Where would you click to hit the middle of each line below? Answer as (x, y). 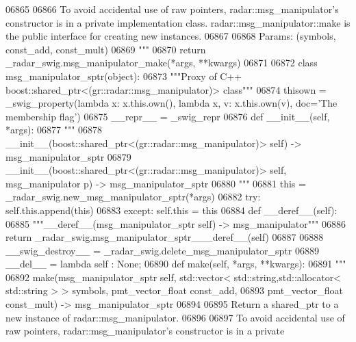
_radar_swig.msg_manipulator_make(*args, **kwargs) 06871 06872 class (162, 63)
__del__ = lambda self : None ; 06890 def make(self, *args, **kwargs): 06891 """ (176, 264)
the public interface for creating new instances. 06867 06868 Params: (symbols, (171, 36)
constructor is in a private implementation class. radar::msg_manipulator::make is (178, 22)
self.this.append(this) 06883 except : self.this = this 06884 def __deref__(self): (171, 210)
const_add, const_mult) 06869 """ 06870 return (106, 49)
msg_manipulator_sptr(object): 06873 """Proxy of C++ (124, 76)
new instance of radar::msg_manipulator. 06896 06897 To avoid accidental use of (175, 317)
